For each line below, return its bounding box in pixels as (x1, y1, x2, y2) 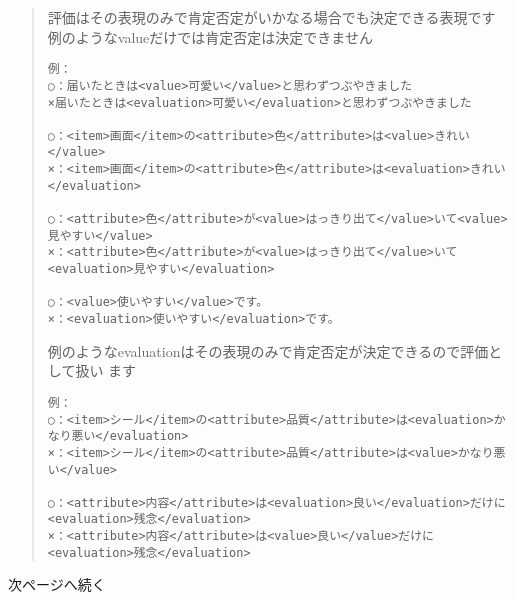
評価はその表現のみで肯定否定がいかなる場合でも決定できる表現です (47, 7, 496, 27)
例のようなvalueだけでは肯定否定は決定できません (47, 26, 373, 47)
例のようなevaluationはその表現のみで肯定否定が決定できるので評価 (47, 340, 489, 361)
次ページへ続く (8, 574, 106, 595)
